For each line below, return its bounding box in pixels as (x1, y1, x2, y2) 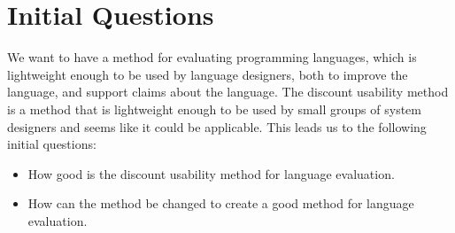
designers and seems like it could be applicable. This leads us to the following (7, 117, 427, 136)
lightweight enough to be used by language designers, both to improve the (7, 65, 408, 83)
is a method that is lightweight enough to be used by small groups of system (7, 99, 421, 118)
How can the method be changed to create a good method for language (27, 194, 414, 213)
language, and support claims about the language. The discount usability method (7, 82, 449, 101)
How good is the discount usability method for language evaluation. (27, 164, 395, 183)
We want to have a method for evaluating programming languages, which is (7, 48, 417, 66)
